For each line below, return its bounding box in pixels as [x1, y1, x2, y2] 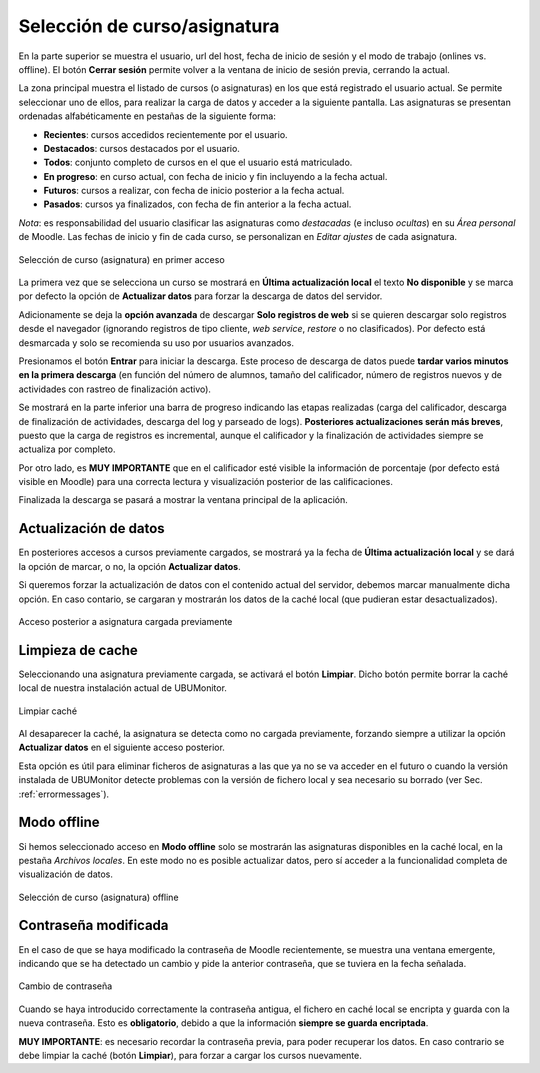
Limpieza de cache [18, 641, 139, 659]
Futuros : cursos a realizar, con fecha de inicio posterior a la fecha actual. [43, 185, 345, 197]
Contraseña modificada [18, 917, 169, 934]
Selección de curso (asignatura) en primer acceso [18, 253, 225, 265]
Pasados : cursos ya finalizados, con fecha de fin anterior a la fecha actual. [43, 198, 352, 210]
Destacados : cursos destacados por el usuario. [43, 142, 240, 154]
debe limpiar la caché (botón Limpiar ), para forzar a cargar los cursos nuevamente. [18, 1049, 362, 1061]
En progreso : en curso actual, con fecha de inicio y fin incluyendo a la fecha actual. [43, 170, 388, 182]
